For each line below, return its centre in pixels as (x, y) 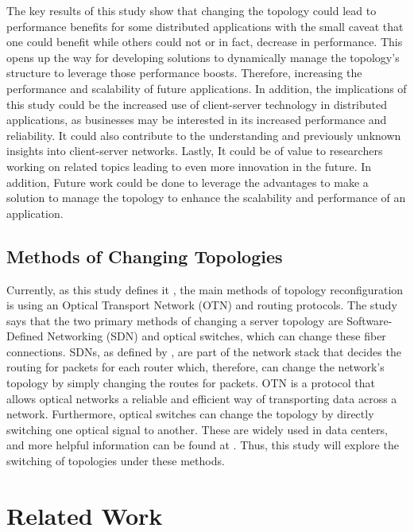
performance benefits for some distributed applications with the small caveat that (205, 26)
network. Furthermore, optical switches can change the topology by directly (190, 414)
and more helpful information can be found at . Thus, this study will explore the (203, 445)
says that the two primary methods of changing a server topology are (175, 320)
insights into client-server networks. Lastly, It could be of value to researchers (195, 151)
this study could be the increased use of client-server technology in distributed (197, 104)
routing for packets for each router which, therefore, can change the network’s (195, 367)
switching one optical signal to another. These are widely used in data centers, (197, 429)
